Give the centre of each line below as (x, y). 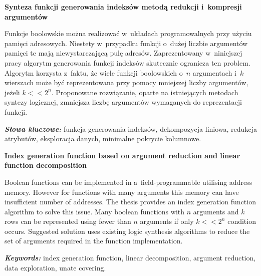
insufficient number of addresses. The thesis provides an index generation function (130, 202)
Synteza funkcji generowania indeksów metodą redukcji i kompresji (123, 7)
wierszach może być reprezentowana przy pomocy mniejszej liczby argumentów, (126, 82)
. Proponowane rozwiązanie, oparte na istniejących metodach (145, 92)
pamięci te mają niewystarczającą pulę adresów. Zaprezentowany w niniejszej (123, 53)
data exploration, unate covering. (55, 267)
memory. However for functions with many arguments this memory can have (122, 192)
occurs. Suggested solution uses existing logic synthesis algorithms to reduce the (127, 231)
